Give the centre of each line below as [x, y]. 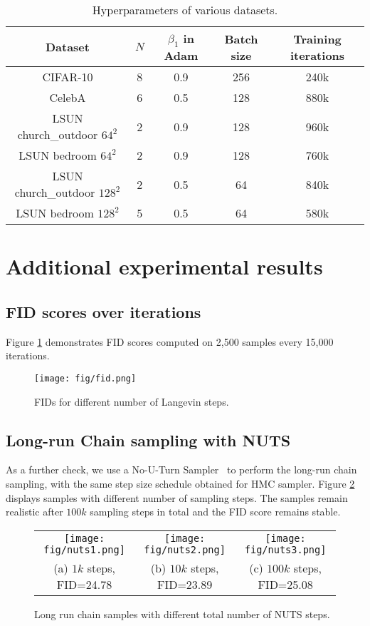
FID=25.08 [285, 584]
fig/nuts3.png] [285, 549]
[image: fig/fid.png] [85, 378]
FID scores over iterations [104, 311]
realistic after [35, 512]
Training [317, 39]
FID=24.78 [84, 584]
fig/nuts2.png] [185, 549]
